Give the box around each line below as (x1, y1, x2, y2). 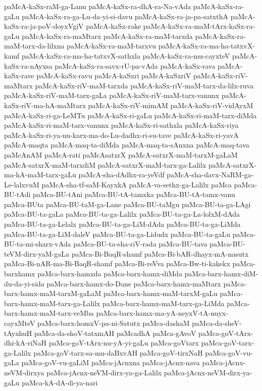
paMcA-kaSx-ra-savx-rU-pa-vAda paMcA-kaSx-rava (55, 60, 216, 71)
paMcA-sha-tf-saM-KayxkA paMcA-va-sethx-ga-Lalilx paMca (41, 179, 232, 189)
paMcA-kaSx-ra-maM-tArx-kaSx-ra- (143, 21, 255, 31)
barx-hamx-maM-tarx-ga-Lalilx (4, 298, 100, 308)
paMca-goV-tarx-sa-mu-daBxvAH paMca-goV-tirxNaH (33, 347, 203, 358)
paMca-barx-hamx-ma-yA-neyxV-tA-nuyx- (96, 308, 228, 318)
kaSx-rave (4, 70, 34, 81)
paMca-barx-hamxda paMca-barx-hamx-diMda (37, 268, 182, 279)
